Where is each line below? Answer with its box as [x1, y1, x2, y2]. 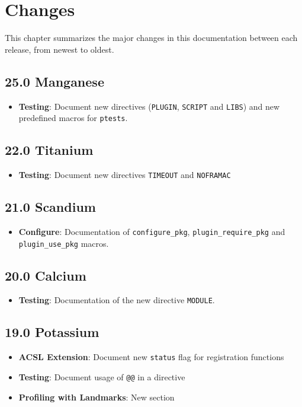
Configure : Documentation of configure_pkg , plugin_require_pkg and [18, 225, 285, 237]
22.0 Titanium [5, 141, 94, 159]
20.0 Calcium [5, 266, 86, 284]
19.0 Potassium [5, 323, 99, 341]
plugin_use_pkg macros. [18, 237, 109, 249]
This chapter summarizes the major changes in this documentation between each [5, 31, 298, 44]
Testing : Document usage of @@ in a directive [18, 370, 185, 383]
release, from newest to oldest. [5, 43, 114, 55]
